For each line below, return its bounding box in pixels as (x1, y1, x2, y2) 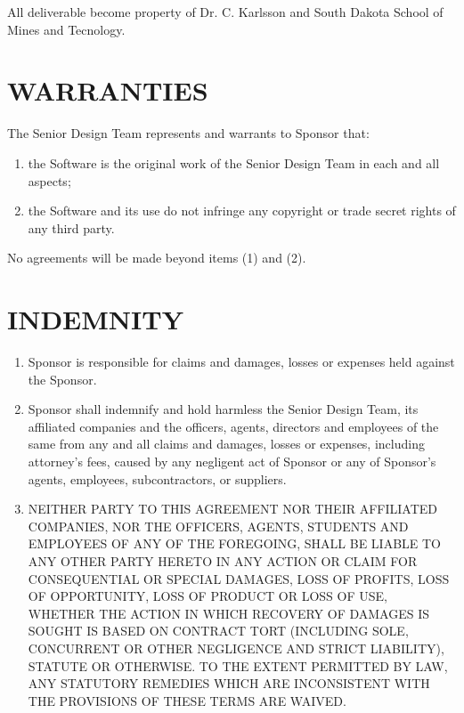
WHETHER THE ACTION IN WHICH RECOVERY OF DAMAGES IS (28, 604, 430, 622)
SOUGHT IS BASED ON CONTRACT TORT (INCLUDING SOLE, (28, 621, 409, 640)
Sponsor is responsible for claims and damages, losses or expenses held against (28, 352, 455, 370)
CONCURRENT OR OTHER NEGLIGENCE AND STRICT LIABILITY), (28, 638, 444, 657)
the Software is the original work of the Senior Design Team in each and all (28, 153, 440, 172)
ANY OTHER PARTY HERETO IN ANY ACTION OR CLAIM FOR (28, 551, 418, 570)
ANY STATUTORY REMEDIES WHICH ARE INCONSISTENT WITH (28, 674, 430, 693)
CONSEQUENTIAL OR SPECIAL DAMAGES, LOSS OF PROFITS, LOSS (28, 569, 450, 587)
